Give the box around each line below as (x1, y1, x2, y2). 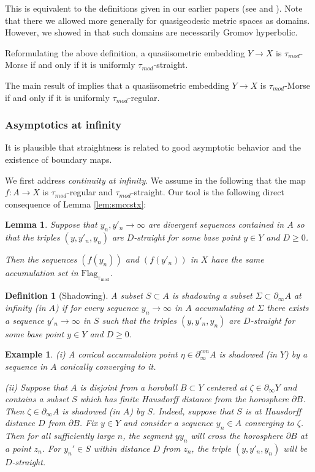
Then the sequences (5, 253, 77, 266)
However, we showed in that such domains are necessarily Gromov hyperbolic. (5, 26, 298, 39)
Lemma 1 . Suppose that (5, 218, 97, 231)
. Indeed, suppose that (152, 404, 234, 417)
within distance (93, 441, 150, 454)
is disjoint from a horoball (80, 380, 178, 393)
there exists (267, 301, 309, 313)
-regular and (67, 185, 113, 198)
